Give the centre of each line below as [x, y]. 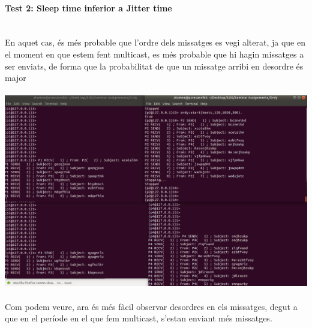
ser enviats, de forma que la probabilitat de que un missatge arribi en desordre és [154, 66]
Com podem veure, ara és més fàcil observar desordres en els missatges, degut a [151, 306]
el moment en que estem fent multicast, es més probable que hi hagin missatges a [154, 54]
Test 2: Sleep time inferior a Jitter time [88, 7]
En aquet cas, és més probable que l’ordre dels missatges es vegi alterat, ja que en [155, 42]
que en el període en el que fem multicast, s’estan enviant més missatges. [139, 318]
